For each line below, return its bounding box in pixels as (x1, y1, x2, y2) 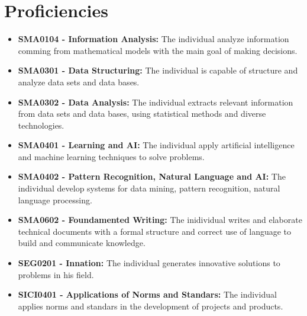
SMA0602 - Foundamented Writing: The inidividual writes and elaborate (18, 213, 302, 226)
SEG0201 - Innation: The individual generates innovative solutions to (18, 257, 280, 269)
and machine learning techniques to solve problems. (18, 150, 205, 162)
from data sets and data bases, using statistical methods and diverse (18, 107, 266, 120)
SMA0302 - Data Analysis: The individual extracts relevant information (18, 95, 293, 108)
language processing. (18, 193, 92, 206)
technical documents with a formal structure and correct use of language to (18, 225, 292, 237)
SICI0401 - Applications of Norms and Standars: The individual (18, 288, 277, 301)
